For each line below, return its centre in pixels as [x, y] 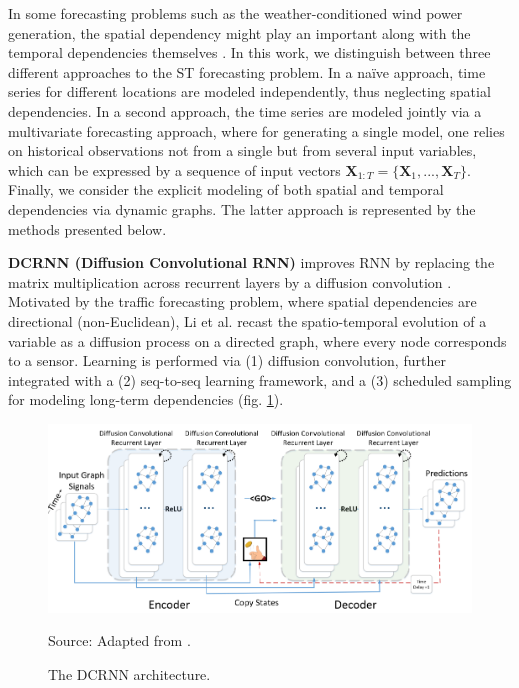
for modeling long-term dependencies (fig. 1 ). [146, 399]
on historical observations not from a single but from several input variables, [242, 150]
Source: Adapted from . [119, 640]
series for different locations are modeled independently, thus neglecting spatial [249, 91]
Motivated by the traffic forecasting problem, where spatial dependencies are [242, 301]
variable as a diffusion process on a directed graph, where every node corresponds [257, 340]
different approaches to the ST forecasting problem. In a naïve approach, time [247, 71]
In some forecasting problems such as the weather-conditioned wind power [235, 13]
